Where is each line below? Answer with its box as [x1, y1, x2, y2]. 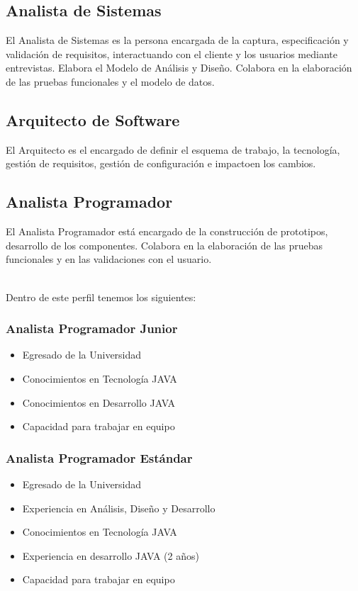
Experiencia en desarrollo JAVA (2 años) [22, 548, 199, 563]
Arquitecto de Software [6, 108, 180, 130]
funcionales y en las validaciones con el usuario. [6, 252, 212, 266]
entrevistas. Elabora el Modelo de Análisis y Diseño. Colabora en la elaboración [6, 60, 352, 75]
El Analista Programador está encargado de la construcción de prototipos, [6, 224, 328, 239]
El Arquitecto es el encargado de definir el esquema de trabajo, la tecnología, [6, 142, 340, 157]
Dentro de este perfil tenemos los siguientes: [6, 289, 196, 304]
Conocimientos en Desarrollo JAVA [22, 395, 176, 410]
